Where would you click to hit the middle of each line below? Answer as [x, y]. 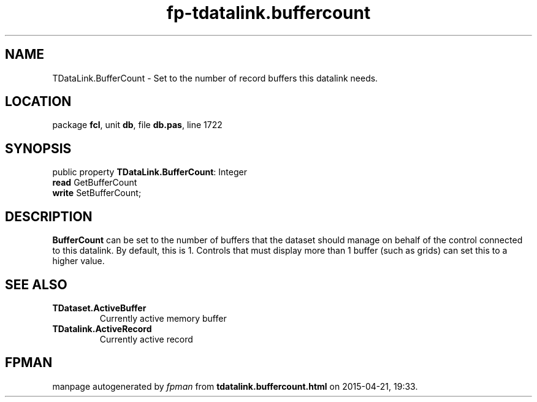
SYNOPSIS [38, 148]
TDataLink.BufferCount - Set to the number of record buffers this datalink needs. [215, 78]
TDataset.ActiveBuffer [99, 308]
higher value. [78, 261]
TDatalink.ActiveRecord [102, 328]
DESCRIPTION [49, 216]
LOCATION [38, 102]
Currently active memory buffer [163, 318]
